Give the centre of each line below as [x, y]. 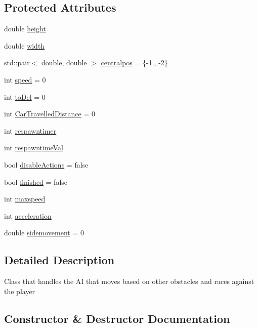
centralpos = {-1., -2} [134, 63]
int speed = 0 [25, 79]
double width [25, 45]
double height [25, 29]
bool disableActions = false [46, 164]
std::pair [17, 63]
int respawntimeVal [34, 148]
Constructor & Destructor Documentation [117, 318]
